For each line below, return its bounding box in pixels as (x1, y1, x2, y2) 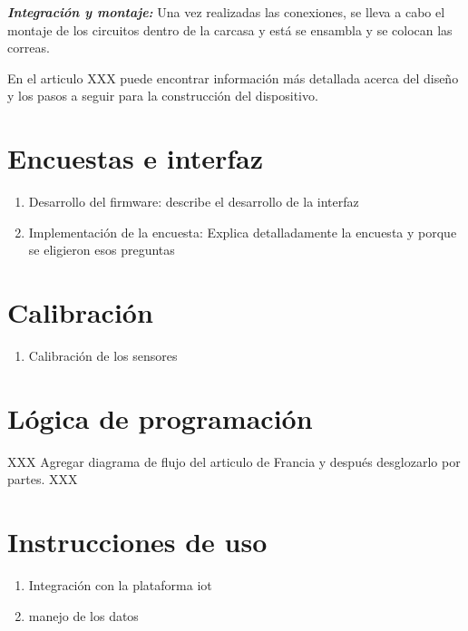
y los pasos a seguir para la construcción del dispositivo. (7, 86, 318, 105)
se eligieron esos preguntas (28, 240, 175, 259)
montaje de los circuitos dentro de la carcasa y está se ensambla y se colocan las (7, 20, 453, 39)
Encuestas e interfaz (7, 140, 264, 177)
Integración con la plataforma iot (28, 576, 212, 595)
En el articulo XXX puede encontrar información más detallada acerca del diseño (7, 68, 459, 87)
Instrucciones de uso (7, 523, 268, 560)
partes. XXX (7, 470, 78, 489)
